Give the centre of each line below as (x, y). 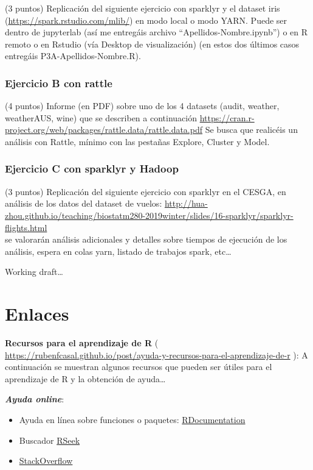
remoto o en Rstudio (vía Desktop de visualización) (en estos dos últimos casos (152, 44)
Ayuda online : (35, 399)
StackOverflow (46, 461)
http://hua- (186, 203)
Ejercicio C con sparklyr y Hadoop (92, 169)
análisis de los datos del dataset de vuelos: (84, 203)
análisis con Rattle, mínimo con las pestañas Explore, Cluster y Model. (137, 141)
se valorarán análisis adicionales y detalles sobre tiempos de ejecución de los (146, 239)
